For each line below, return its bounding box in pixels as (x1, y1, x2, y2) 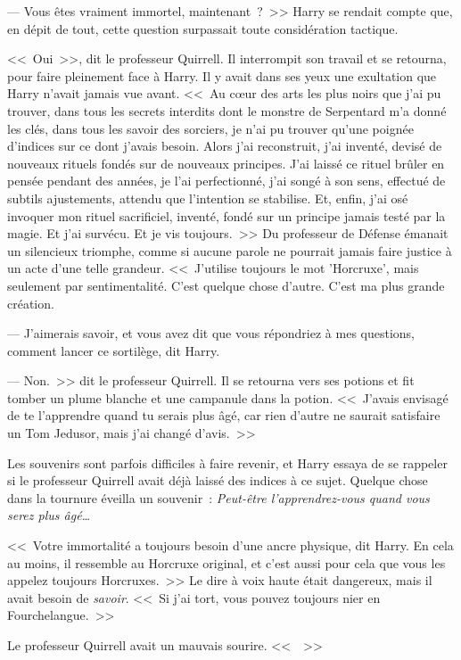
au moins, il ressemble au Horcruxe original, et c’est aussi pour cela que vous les (7, 553, 446, 572)
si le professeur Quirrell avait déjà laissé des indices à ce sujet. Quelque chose (7, 471, 428, 490)
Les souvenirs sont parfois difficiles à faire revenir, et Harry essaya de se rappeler (7, 453, 448, 472)
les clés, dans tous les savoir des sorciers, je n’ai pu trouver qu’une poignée (7, 119, 414, 137)
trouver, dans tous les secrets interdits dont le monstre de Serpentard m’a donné (7, 101, 447, 120)
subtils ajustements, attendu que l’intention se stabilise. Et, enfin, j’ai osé (7, 188, 408, 207)
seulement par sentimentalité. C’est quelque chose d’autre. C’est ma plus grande (7, 276, 445, 294)
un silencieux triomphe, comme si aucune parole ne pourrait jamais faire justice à (7, 241, 452, 260)
